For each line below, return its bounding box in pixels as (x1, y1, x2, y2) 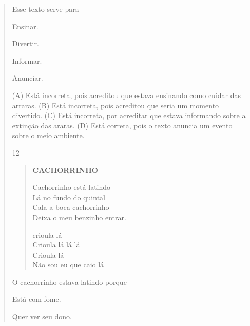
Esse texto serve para (12, 4, 79, 14)
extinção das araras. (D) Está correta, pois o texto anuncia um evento (12, 120, 233, 130)
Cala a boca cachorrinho (32, 202, 109, 213)
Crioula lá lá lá (32, 239, 80, 250)
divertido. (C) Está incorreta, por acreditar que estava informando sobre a (12, 110, 246, 121)
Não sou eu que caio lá (32, 259, 104, 270)
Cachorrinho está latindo (32, 182, 111, 193)
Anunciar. (12, 72, 43, 83)
